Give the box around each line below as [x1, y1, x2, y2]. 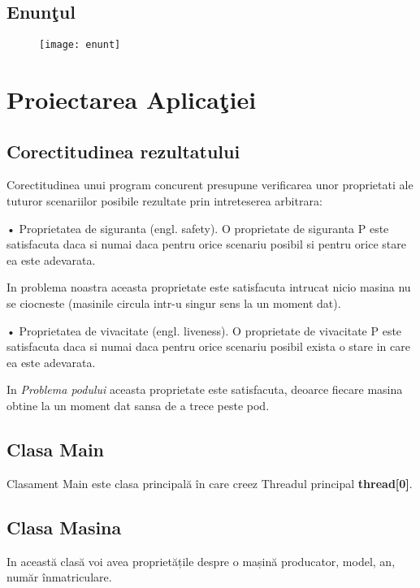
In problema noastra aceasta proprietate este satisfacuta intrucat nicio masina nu [6, 279, 411, 296]
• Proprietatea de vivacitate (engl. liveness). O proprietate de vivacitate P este [6, 322, 402, 339]
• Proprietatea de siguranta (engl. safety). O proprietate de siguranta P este [6, 219, 389, 236]
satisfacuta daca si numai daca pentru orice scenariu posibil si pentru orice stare [6, 236, 406, 253]
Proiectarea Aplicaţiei [6, 83, 257, 116]
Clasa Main [6, 436, 104, 461]
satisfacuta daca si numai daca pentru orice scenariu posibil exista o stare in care [6, 338, 410, 355]
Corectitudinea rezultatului [6, 138, 240, 163]
